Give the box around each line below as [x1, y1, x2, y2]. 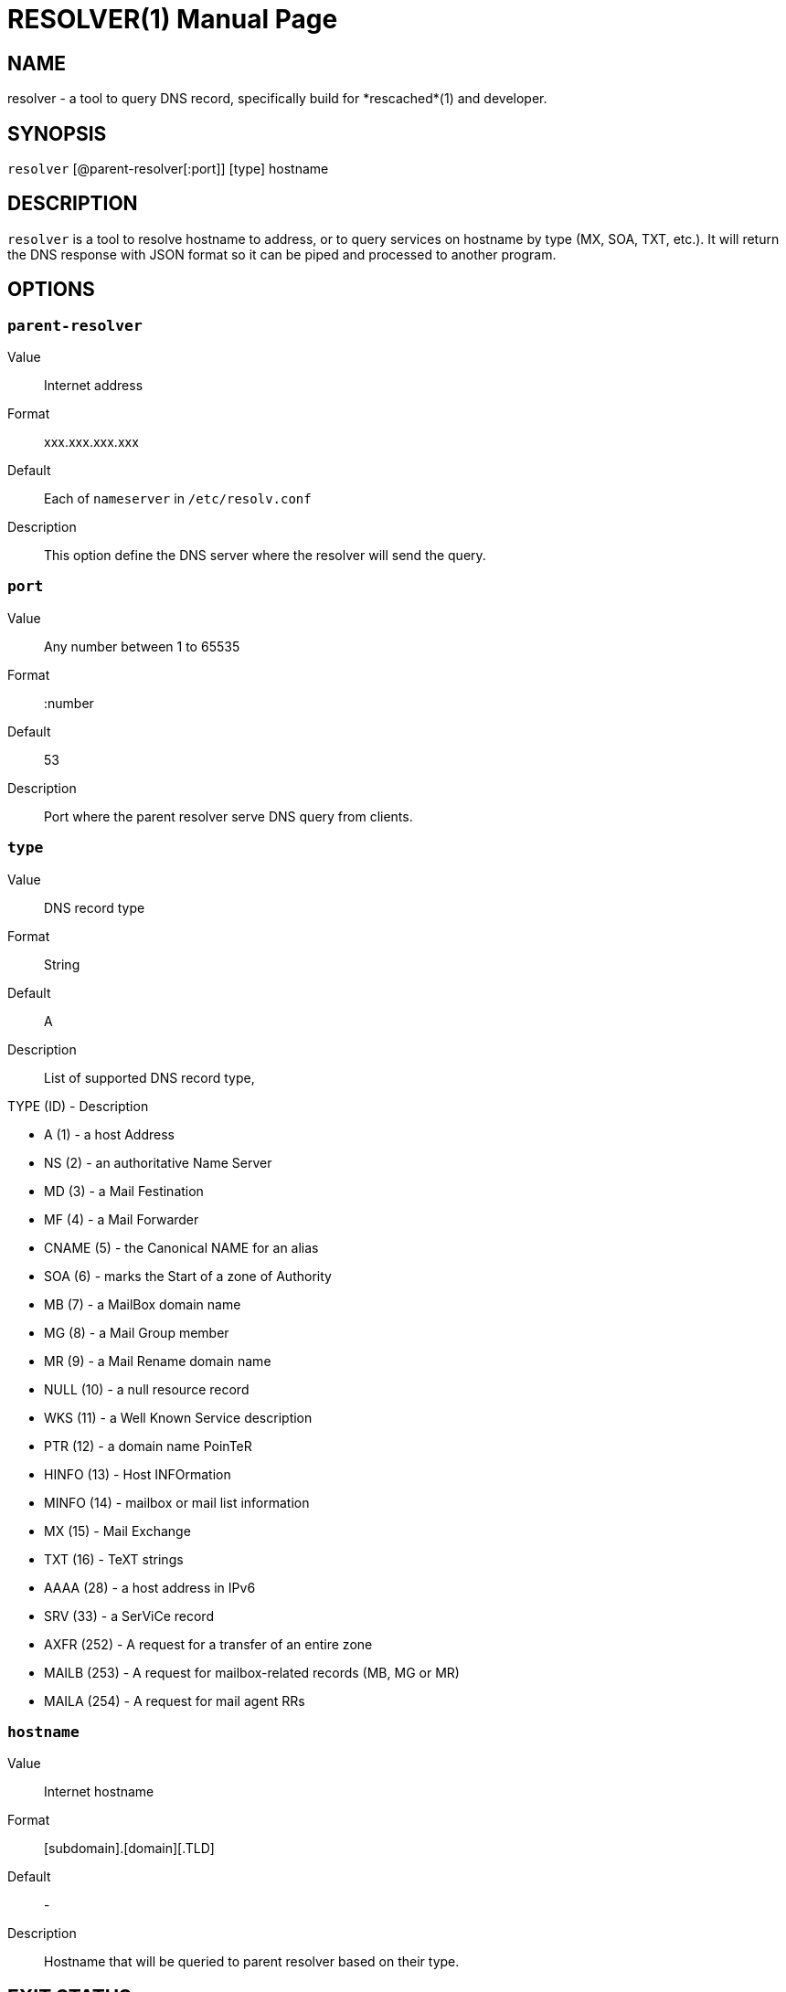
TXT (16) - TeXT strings [44, 1551, 184, 1567]
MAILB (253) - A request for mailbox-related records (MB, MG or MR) [44, 1664, 460, 1680]
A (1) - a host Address [44, 1126, 175, 1142]
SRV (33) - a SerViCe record [44, 1607, 214, 1624]
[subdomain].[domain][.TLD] [44, 1840, 215, 1857]
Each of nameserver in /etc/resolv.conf [44, 491, 312, 507]
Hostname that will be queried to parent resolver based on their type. [44, 1954, 460, 1970]
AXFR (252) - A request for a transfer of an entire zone [44, 1636, 373, 1652]
